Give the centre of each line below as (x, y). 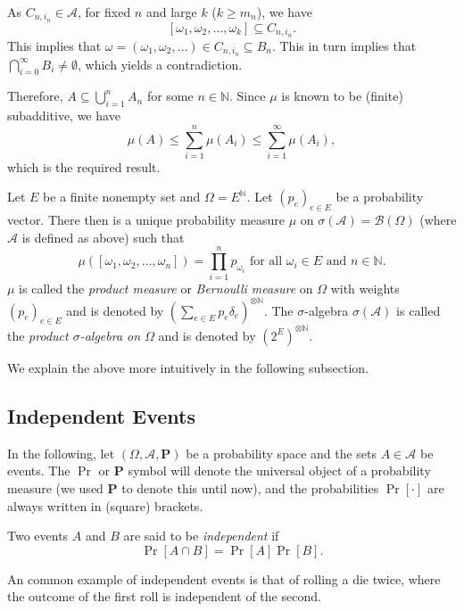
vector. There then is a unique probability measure (146, 220)
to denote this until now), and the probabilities (250, 487)
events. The (39, 471)
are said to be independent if (201, 536)
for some (170, 96)
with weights (365, 288)
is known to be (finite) (342, 96)
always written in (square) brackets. (105, 505)
